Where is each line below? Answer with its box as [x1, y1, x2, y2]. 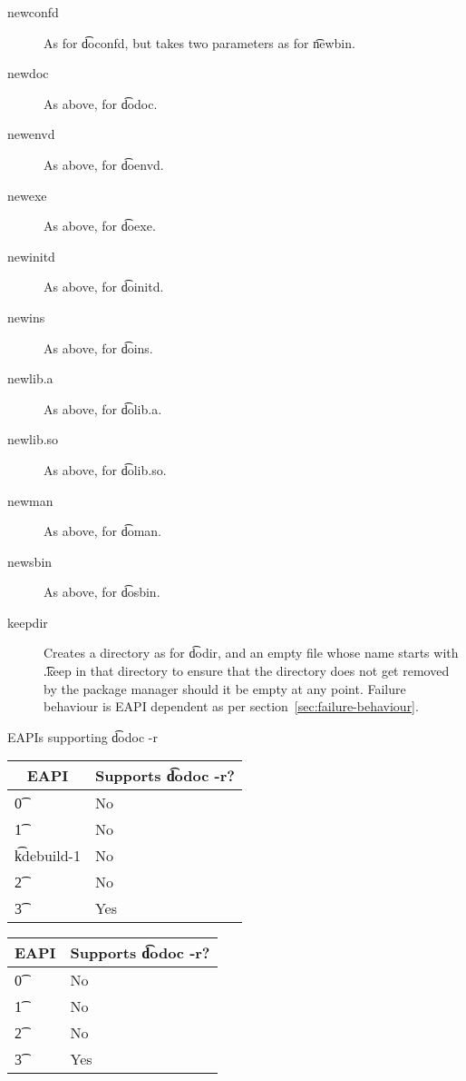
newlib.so [7, 430, 59, 449]
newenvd [7, 124, 55, 144]
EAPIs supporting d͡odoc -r [7, 727, 158, 746]
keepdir [7, 612, 48, 631]
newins [7, 307, 45, 326]
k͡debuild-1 [15, 845, 81, 867]
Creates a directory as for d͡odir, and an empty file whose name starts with [44, 643, 459, 662]
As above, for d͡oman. [44, 521, 162, 540]
